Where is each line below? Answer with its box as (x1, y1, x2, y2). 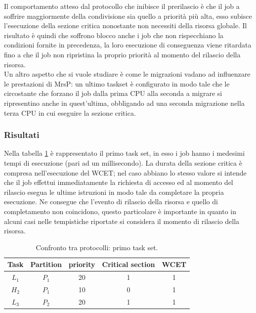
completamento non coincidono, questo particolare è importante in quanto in (4, 206, 236, 216)
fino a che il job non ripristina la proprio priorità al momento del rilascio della (4, 49, 241, 59)
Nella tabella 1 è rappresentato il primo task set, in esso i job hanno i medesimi (4, 148, 245, 158)
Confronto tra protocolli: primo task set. (36, 242, 158, 252)
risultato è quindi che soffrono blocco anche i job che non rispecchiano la (4, 30, 224, 40)
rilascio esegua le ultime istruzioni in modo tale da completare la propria (4, 186, 224, 197)
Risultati (4, 129, 40, 141)
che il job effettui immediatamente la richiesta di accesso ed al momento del (4, 177, 233, 187)
